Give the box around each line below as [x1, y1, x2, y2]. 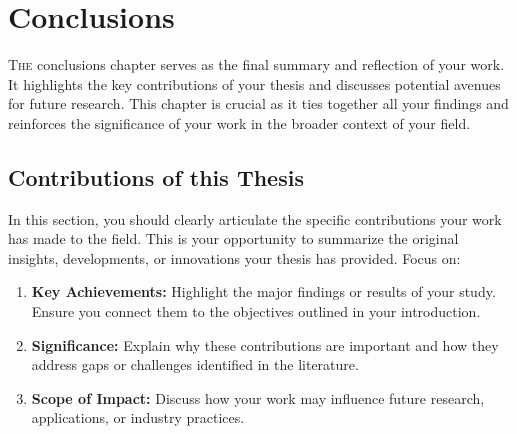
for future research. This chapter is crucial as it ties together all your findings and [8, 93, 509, 114]
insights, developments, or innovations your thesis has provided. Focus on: [8, 247, 461, 268]
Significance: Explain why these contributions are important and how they [31, 334, 499, 355]
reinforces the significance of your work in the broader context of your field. [8, 112, 471, 133]
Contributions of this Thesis [8, 161, 304, 192]
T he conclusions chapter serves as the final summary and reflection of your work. [8, 54, 505, 75]
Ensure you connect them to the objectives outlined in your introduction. [31, 301, 481, 322]
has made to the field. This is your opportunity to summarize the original [8, 228, 459, 249]
